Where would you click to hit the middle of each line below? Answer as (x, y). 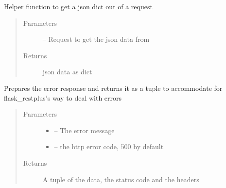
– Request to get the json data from (96, 39)
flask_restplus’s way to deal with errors (63, 97)
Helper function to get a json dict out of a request (78, 6)
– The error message (84, 130)
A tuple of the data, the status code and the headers (121, 179)
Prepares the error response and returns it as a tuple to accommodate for (113, 88)
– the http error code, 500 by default (109, 146)
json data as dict (67, 72)
